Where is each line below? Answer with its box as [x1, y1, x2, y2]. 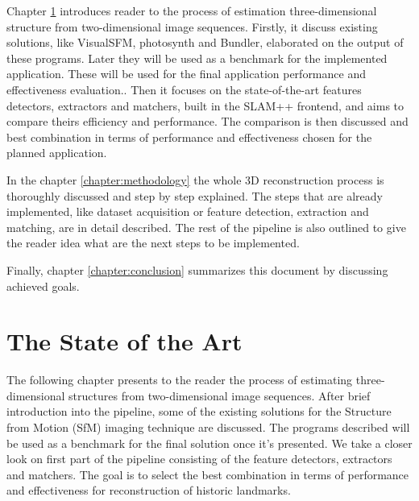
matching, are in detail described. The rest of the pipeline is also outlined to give [6, 218, 406, 235]
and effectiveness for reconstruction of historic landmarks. [6, 482, 291, 499]
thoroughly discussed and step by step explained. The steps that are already [6, 187, 383, 204]
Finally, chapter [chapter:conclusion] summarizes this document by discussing [6, 261, 388, 278]
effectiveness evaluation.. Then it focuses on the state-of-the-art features [6, 81, 362, 97]
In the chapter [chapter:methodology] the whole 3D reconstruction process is [6, 171, 384, 188]
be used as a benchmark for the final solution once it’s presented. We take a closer [6, 434, 413, 451]
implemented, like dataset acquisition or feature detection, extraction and [6, 203, 369, 220]
